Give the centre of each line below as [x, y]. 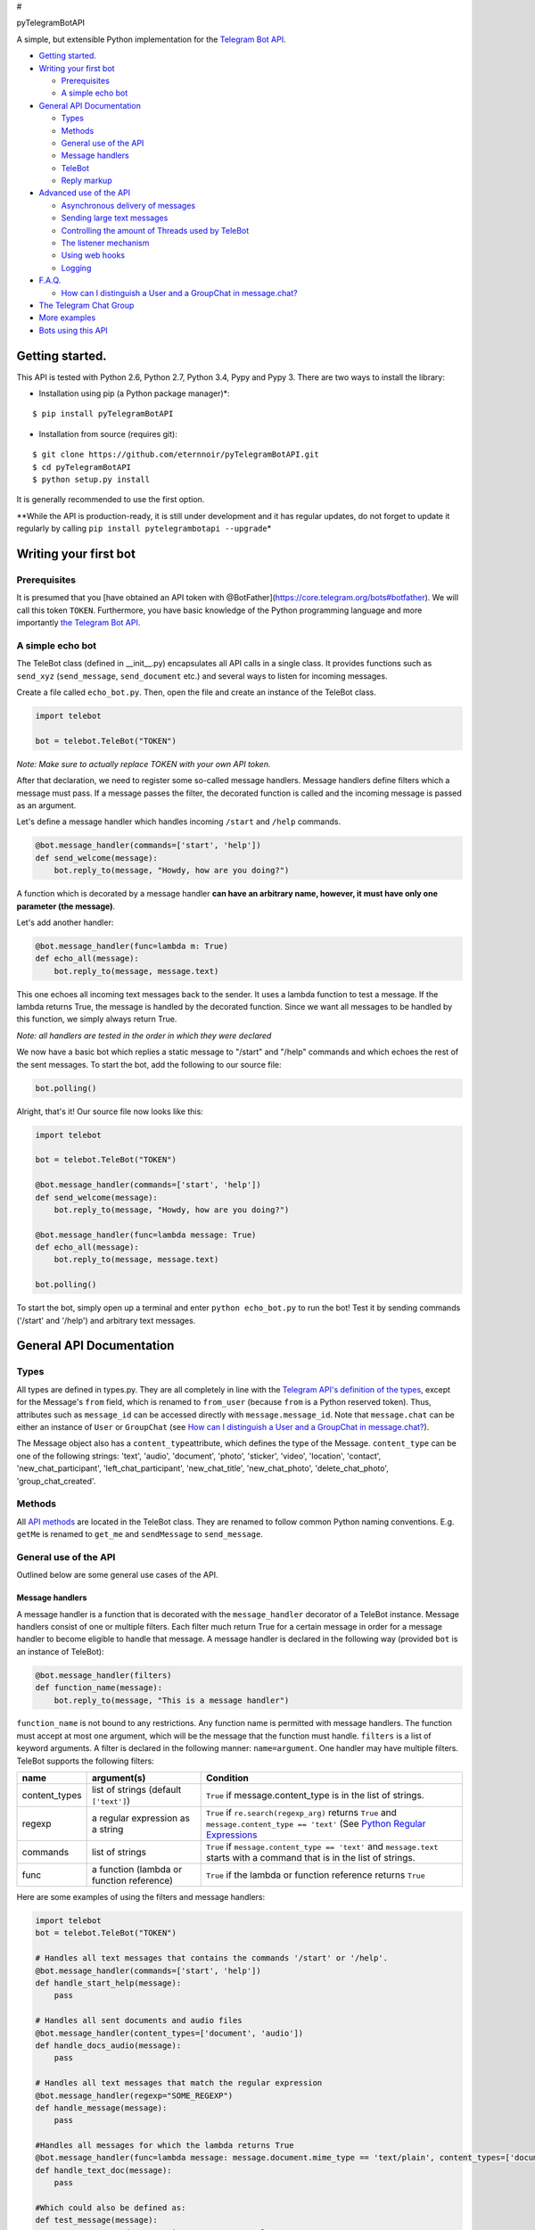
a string [107, 1829]
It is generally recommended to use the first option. [111, 500]
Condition [227, 1778]
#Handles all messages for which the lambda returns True [165, 2146]
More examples [67, 318]
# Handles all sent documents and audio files [139, 2021]
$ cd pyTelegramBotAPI [82, 467]
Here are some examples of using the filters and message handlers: [141, 1897]
